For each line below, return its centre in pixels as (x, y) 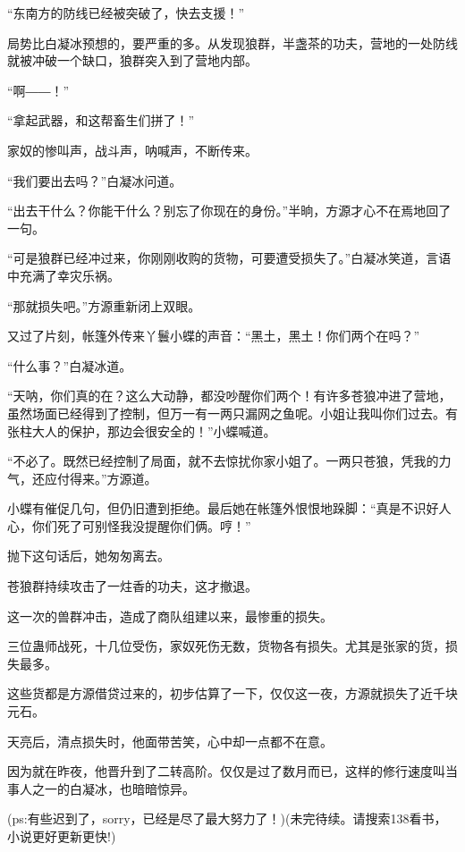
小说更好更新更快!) (62, 836)
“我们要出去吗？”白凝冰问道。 (95, 180)
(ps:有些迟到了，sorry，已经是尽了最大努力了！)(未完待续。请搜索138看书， (227, 818)
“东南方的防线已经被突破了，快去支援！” (126, 13)
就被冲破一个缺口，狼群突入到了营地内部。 (132, 60)
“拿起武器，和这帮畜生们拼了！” (101, 120)
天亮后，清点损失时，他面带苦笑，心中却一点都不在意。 (170, 741)
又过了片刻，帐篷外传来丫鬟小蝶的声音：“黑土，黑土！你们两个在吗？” (214, 336)
